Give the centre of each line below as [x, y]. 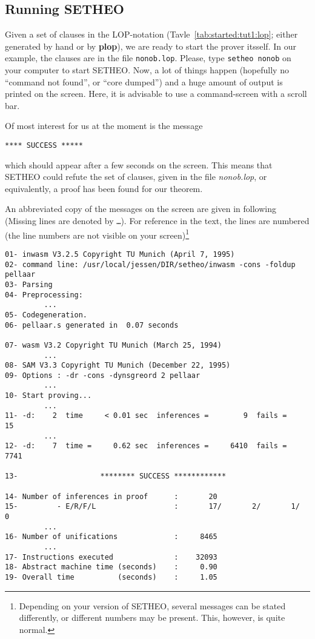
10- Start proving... [48, 396]
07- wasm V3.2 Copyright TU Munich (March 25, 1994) [113, 345]
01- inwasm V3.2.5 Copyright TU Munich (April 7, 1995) [120, 254]
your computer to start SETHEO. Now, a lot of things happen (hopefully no [147, 70]
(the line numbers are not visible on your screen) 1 [97, 234]
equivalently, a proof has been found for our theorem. [104, 188]
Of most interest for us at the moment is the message [104, 126]
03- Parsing [29, 284]
